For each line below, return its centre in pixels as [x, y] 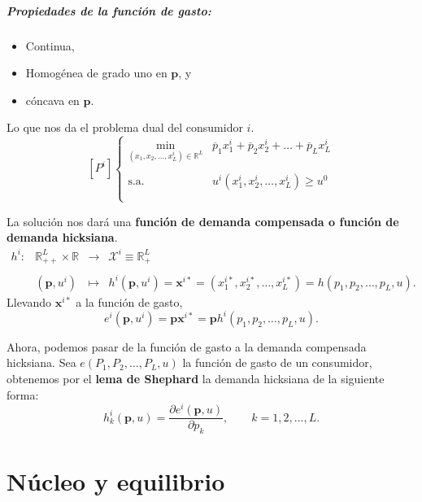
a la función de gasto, [129, 301]
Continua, [50, 45]
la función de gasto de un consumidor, [277, 362]
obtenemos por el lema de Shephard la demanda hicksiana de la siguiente [196, 378]
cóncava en [52, 100]
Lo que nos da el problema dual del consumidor [125, 127]
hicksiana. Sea [41, 362]
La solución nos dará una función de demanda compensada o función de [203, 221]
